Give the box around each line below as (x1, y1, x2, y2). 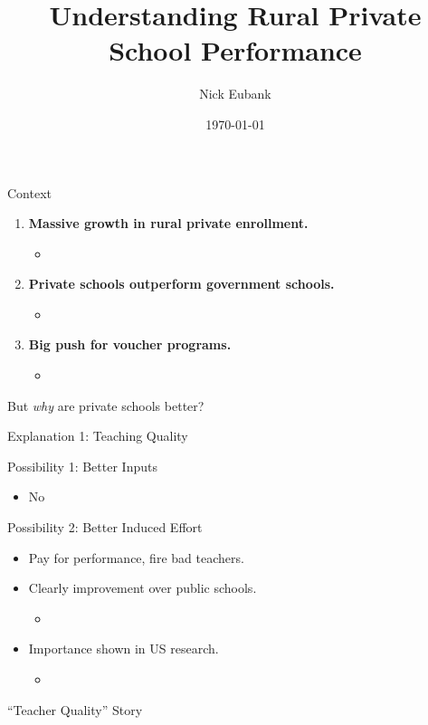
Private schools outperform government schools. (28, 274, 335, 293)
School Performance (109, 32, 362, 69)
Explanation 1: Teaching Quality (7, 426, 188, 445)
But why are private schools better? (7, 396, 204, 415)
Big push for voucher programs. (28, 335, 232, 354)
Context (7, 183, 52, 202)
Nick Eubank (199, 84, 271, 103)
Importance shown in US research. (28, 639, 219, 658)
